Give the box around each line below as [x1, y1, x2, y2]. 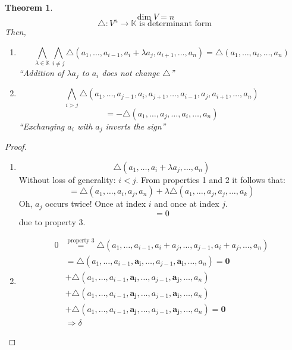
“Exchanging [18, 119, 65, 132]
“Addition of [18, 67, 64, 79]
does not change [102, 67, 160, 79]
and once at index [154, 197, 219, 210]
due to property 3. [18, 215, 86, 228]
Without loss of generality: [18, 173, 116, 185]
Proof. [5, 140, 27, 153]
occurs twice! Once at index [45, 197, 146, 210]
